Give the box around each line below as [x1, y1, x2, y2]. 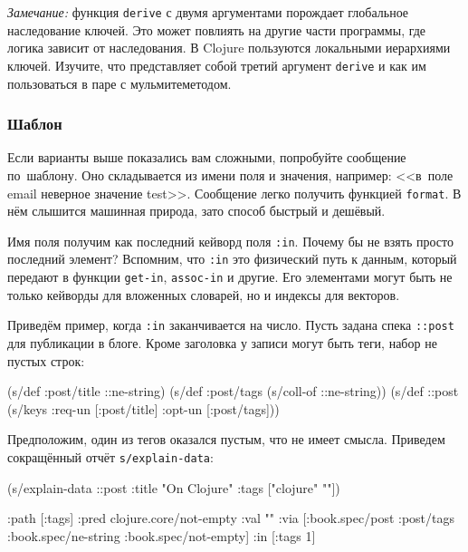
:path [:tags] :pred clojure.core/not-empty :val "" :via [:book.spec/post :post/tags [7, 508, 455, 528]
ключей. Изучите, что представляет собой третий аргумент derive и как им [7, 55, 426, 74]
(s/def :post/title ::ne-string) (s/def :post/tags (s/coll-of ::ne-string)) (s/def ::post [7, 382, 459, 401]
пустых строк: [7, 351, 85, 370]
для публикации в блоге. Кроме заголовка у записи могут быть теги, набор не [7, 333, 437, 352]
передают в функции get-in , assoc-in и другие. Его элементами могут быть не [7, 267, 453, 286]
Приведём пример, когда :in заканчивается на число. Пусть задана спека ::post [7, 315, 454, 334]
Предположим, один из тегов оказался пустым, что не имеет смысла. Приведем [7, 430, 445, 449]
